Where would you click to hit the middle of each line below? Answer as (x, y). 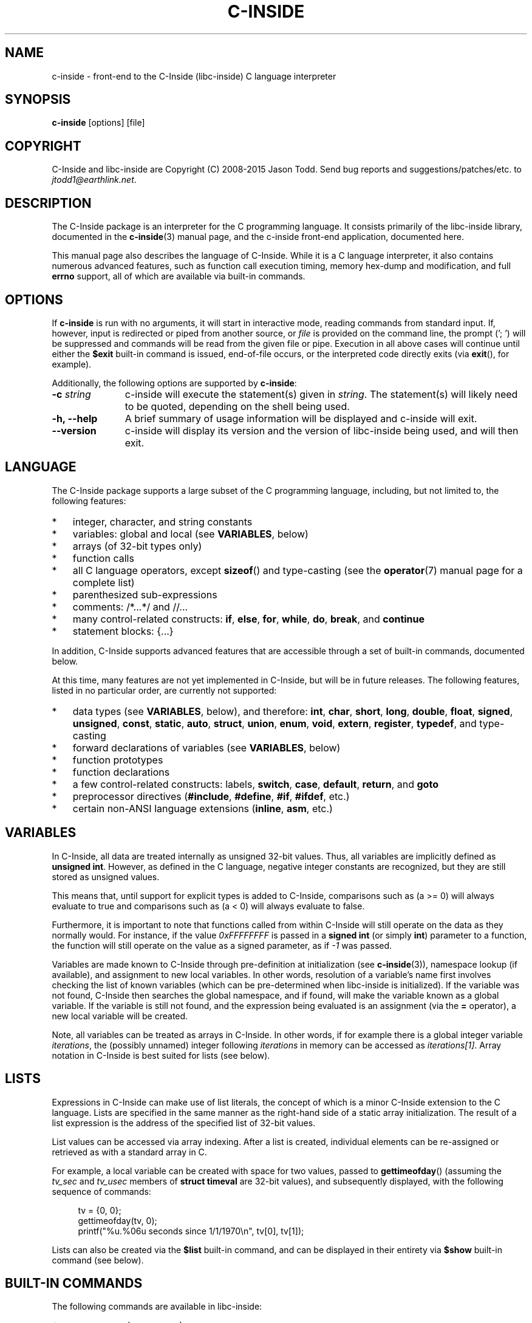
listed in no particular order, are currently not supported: (164, 690)
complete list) (104, 582)
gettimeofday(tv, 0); (118, 1220)
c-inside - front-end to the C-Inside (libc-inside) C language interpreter (194, 76)
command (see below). (98, 1260)
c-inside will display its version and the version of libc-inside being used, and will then (322, 430)
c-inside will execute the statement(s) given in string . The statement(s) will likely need (321, 394)
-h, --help (75, 418)
